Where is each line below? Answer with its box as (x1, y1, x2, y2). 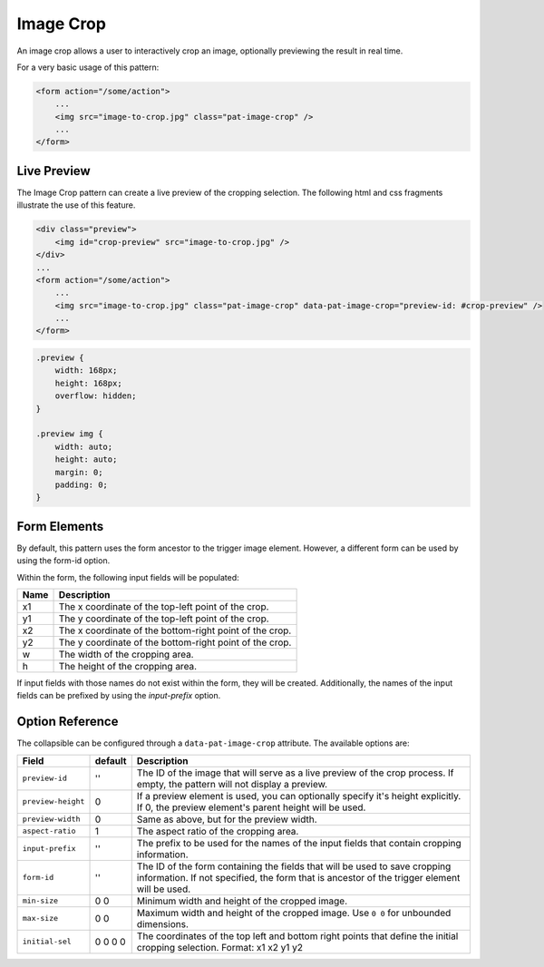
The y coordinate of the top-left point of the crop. (58, 612, 269, 625)
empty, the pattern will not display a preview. (136, 777, 328, 790)
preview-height (22, 796, 85, 806)
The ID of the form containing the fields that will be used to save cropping (136, 860, 452, 873)
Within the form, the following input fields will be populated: (16, 571, 239, 582)
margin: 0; (54, 467, 103, 477)
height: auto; (54, 454, 118, 464)
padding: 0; (54, 479, 109, 490)
